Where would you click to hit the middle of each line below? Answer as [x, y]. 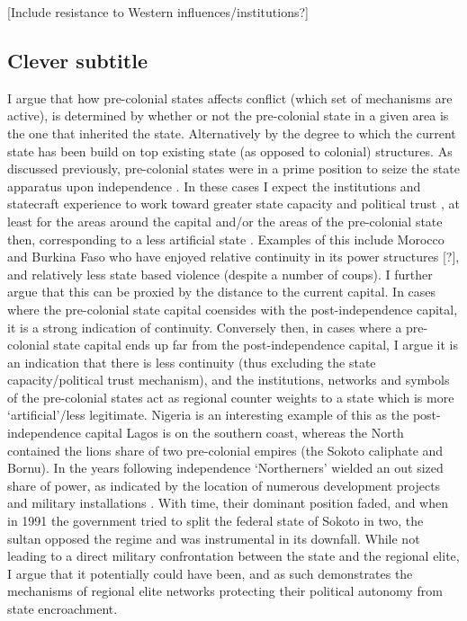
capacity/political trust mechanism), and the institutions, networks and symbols [229, 380]
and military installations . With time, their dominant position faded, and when [228, 503]
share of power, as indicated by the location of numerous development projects [224, 485]
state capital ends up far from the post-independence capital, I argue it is [256, 345]
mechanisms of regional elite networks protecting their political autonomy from [225, 591]
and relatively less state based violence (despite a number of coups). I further [220, 274]
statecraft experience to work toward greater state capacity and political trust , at [233, 204]
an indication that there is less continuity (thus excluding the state [192, 362]
